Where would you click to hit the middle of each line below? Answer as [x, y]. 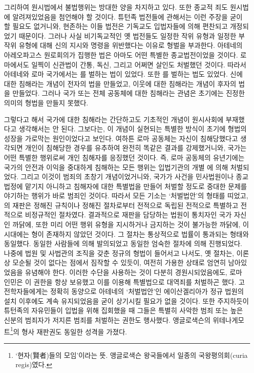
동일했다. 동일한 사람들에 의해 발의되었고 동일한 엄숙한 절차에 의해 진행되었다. [123, 243]
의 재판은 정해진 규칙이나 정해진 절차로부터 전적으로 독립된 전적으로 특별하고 [121, 205]
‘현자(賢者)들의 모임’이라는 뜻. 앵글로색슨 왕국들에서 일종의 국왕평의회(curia [131, 355]
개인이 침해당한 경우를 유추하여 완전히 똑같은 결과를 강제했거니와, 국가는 [136, 148]
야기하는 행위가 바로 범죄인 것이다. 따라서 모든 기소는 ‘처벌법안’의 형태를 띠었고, [126, 196]
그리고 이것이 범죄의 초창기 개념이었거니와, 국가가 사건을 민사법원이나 [127, 176]
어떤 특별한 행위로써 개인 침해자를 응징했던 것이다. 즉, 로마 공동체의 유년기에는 [124, 157]
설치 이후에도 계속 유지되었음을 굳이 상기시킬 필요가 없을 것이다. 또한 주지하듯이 [127, 300]
